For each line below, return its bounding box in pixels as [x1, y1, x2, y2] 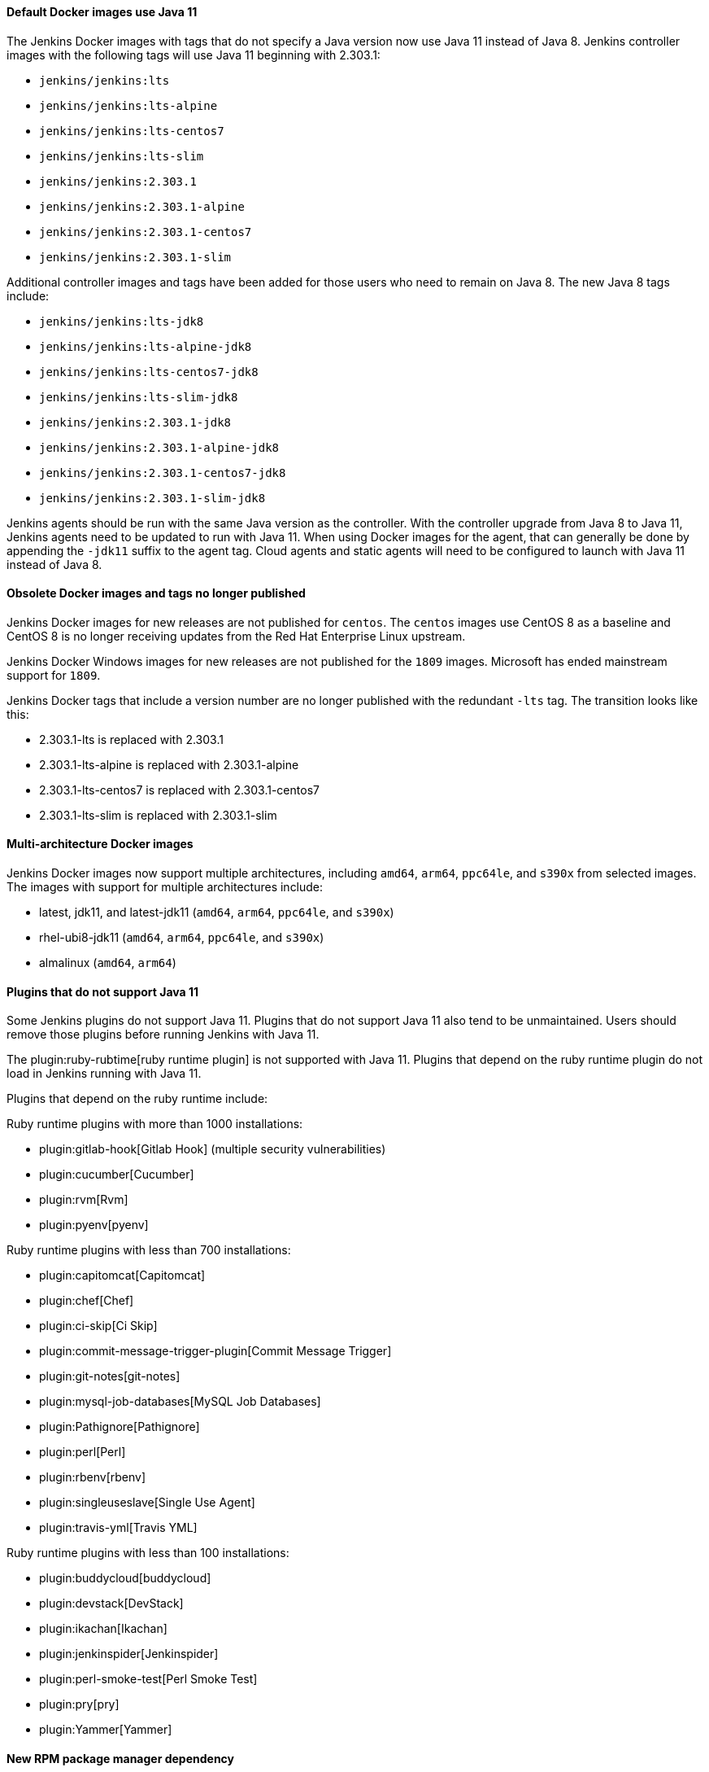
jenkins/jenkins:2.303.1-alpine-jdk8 [39, 440, 280, 454]
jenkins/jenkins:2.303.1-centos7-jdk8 [39, 466, 286, 479]
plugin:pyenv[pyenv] [39, 1218, 149, 1232]
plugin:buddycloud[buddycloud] [39, 1571, 211, 1586]
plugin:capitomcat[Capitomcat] [39, 1268, 206, 1283]
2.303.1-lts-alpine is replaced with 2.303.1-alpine [39, 757, 299, 772]
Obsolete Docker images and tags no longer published [7, 586, 306, 601]
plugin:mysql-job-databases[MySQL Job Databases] [39, 1394, 321, 1409]
